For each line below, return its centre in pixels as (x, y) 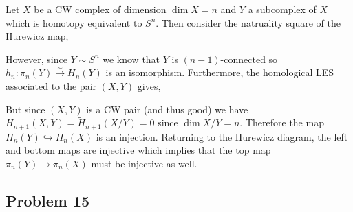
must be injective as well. (144, 164)
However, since (36, 59)
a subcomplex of (282, 9)
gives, (149, 85)
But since (25, 109)
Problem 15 (48, 200)
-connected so (249, 59)
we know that (131, 59)
